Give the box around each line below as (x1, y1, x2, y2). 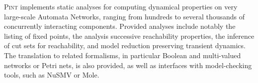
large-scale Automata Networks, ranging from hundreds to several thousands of (4, 11, 245, 21)
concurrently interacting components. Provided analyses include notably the (4, 21, 236, 31)
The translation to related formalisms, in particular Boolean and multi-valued (4, 50, 241, 60)
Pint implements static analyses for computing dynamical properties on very (4, 1, 238, 11)
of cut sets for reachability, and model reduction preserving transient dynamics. (4, 40, 246, 51)
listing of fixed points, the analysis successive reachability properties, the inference (4, 30, 255, 41)
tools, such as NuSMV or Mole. (4, 70, 99, 80)
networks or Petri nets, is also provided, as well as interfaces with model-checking (4, 60, 252, 70)
